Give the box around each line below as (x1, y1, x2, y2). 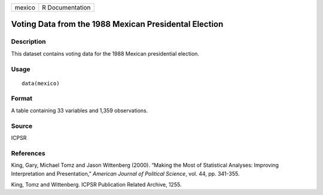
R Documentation (42, 4, 91, 11)
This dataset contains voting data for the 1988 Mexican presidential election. (11, 50, 200, 57)
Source (11, 121, 33, 130)
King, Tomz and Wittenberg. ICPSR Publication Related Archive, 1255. (11, 181, 182, 188)
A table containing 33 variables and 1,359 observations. (11, 106, 148, 114)
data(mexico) (22, 80, 60, 87)
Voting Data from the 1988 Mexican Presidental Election (11, 19, 224, 29)
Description (11, 38, 46, 46)
